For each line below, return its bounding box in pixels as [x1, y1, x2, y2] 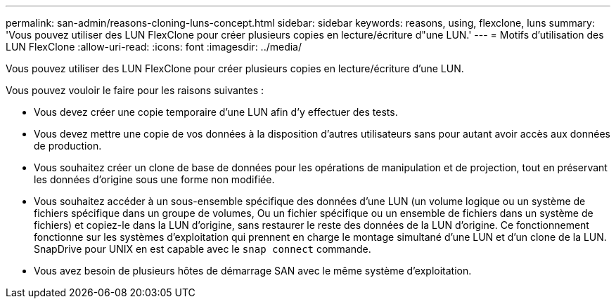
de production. [34, 140, 102, 152]
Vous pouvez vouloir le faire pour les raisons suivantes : [6, 84, 264, 96]
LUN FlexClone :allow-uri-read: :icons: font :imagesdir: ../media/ [6, 41, 302, 53]
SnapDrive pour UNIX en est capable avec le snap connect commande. [34, 243, 371, 255]
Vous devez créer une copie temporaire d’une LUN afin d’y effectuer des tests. [34, 106, 398, 118]
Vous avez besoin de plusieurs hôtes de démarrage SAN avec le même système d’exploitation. [34, 265, 472, 277]
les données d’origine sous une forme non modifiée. [34, 173, 275, 185]
